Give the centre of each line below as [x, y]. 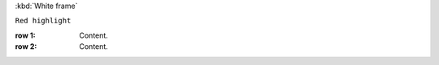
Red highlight [43, 21]
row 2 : [26, 47]
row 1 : [25, 35]
